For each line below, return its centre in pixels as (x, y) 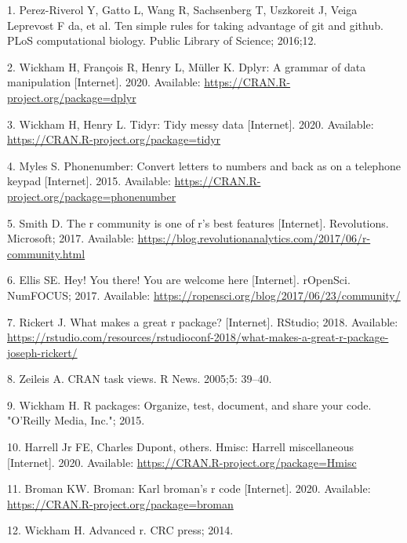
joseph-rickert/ (42, 352)
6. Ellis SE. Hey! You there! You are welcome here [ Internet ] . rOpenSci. (179, 280)
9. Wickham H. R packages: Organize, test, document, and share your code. (189, 405)
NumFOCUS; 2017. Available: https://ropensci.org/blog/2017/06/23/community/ (204, 295)
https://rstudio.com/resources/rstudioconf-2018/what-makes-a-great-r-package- (198, 337)
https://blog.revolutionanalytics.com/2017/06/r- (254, 238)
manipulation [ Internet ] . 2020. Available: (104, 82)
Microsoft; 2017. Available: (71, 238)
